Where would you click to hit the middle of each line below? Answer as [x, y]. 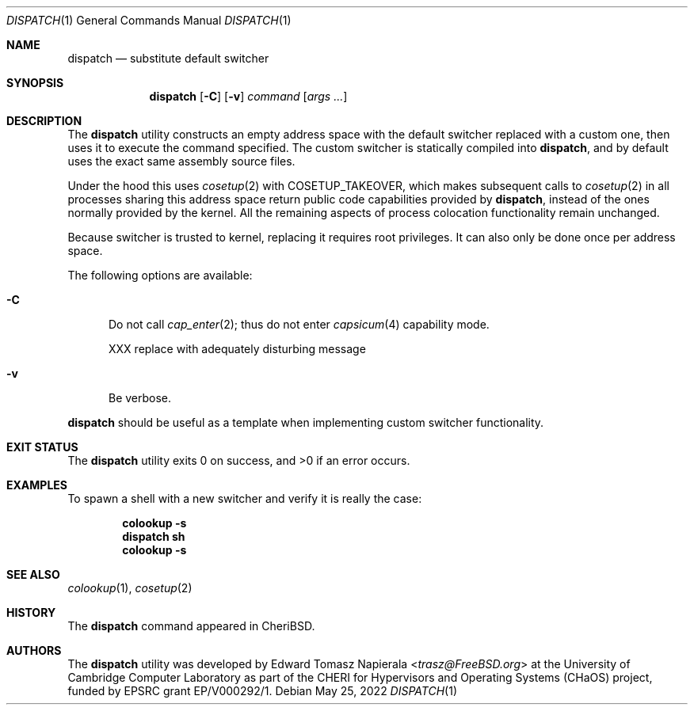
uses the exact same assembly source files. [181, 161]
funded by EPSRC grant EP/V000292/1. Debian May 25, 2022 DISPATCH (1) [262, 691]
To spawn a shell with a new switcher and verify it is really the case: [245, 498]
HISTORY [31, 612]
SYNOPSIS [35, 83]
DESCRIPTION [44, 121]
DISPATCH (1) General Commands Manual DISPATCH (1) [149, 20]
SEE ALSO [33, 574]
